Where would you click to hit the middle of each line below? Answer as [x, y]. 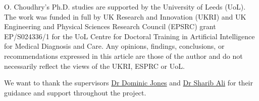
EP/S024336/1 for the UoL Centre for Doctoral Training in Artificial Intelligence [129, 36]
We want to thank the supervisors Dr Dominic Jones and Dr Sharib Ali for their [128, 83]
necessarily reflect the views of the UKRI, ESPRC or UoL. [94, 66]
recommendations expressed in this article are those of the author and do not [123, 56]
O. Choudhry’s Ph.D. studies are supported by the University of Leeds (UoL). [125, 7]
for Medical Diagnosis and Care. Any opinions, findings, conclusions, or [114, 46]
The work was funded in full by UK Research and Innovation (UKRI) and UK [125, 16]
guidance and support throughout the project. [75, 92]
